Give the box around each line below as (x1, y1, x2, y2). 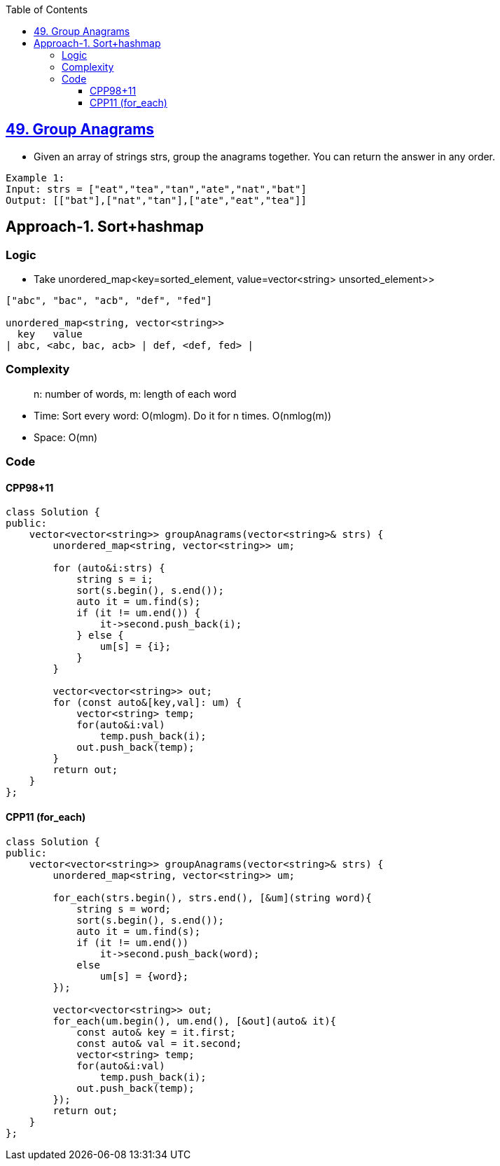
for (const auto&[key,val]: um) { (53, 697, 242, 709)
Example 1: (6, 172, 65, 183)
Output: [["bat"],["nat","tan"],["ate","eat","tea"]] (6, 194, 307, 206)
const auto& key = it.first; (76, 1026, 236, 1038)
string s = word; (76, 903, 172, 915)
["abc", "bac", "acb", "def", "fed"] (6, 295, 213, 307)
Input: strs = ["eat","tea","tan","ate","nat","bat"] (6, 183, 307, 195)
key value (17, 328, 83, 340)
